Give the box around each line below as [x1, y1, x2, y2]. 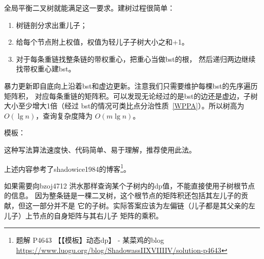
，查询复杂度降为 [36, 110, 93, 121]
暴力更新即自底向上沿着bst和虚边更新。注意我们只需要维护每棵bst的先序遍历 [4, 80, 258, 91]
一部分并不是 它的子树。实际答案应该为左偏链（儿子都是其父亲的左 [32, 200, 255, 210]
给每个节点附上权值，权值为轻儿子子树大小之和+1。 [16, 36, 189, 47]
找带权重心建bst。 [16, 63, 76, 74]
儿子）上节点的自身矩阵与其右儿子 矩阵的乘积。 [4, 210, 163, 220]
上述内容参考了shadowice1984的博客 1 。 [4, 162, 130, 174]
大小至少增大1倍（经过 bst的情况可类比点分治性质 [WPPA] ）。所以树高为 [4, 100, 245, 111]
